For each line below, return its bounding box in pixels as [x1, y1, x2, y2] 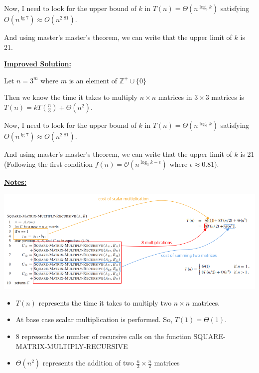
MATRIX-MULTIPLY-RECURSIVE [15, 341, 128, 351]
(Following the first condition [4, 158, 93, 169]
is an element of [69, 75, 118, 85]
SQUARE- [193, 331, 226, 342]
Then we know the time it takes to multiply [4, 92, 137, 102]
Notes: [4, 176, 27, 187]
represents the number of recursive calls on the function [21, 331, 191, 342]
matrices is [211, 92, 244, 102]
